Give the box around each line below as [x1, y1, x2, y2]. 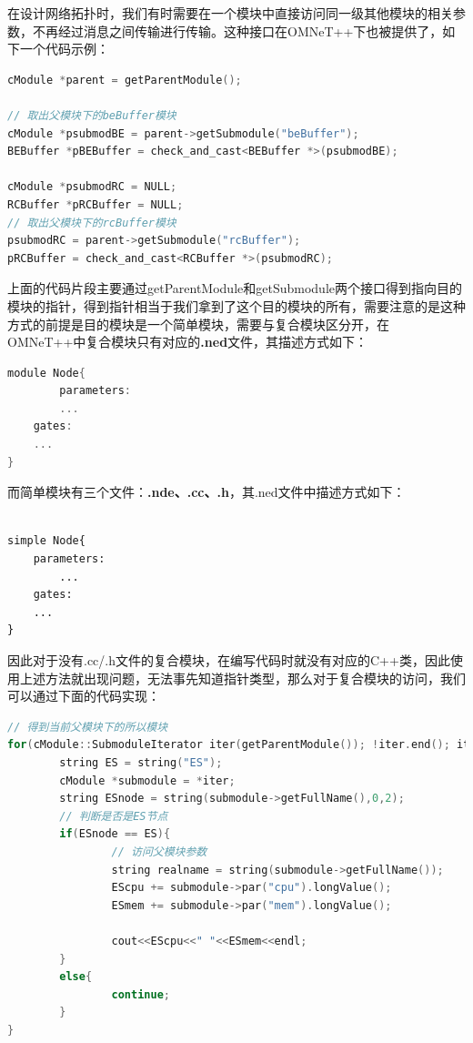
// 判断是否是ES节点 [59, 809, 168, 823]
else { [59, 970, 93, 984]
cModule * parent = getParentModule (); [7, 73, 242, 86]
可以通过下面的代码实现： [7, 686, 160, 705]
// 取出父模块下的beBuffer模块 [7, 108, 176, 122]
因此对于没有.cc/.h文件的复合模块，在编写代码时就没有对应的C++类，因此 [7, 651, 450, 669]
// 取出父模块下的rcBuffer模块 [7, 216, 176, 229]
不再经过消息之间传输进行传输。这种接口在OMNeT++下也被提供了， [32, 21, 443, 40]
